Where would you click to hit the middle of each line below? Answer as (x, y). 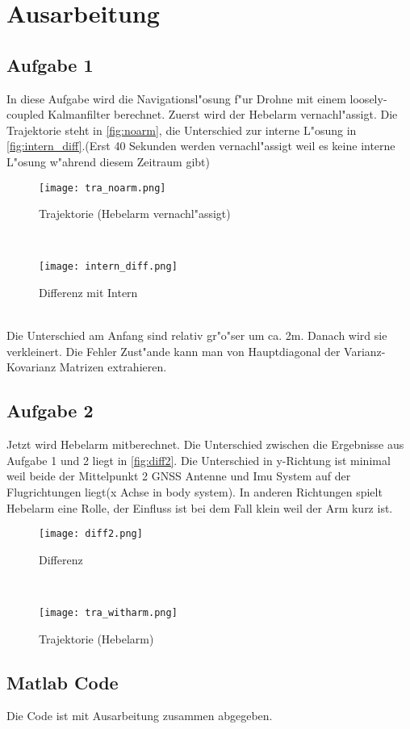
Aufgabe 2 (50, 411)
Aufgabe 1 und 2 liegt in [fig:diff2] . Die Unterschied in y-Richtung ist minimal (199, 460)
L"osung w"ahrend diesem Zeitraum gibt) (109, 161)
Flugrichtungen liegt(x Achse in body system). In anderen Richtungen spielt (195, 492)
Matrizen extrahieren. (113, 367)
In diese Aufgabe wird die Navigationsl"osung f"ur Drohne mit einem (176, 98)
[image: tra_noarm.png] (102, 188)
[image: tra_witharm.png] (108, 613)
